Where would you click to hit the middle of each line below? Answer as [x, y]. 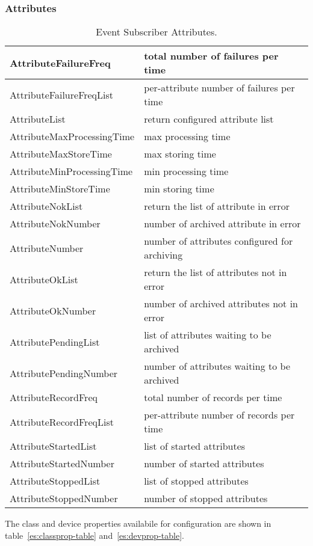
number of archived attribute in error [222, 224]
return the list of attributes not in [215, 272]
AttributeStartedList [53, 446]
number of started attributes [204, 464]
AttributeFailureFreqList [62, 94]
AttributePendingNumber [64, 373]
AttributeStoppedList [55, 481]
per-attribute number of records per [219, 415]
